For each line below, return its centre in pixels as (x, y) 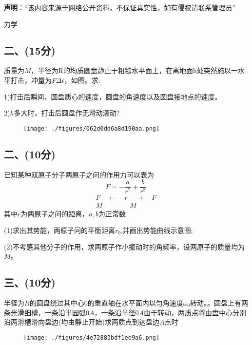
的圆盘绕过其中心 (57, 302)
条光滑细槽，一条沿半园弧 (45, 312)
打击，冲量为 (31, 80)
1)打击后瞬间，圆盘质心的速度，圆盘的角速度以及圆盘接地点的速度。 (113, 96)
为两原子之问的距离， (55, 214)
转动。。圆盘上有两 (219, 302)
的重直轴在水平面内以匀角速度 (135, 302)
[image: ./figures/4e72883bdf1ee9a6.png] (92, 337)
